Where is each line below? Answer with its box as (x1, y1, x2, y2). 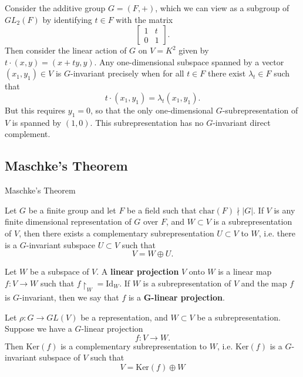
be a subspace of (29, 265, 89, 278)
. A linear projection (96, 265, 179, 278)
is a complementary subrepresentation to (60, 339, 207, 352)
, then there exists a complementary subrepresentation (19, 226, 214, 239)
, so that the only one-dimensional (90, 104, 213, 116)
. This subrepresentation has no (90, 116, 204, 128)
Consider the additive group (5, 2, 106, 14)
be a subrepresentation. (197, 311, 281, 323)
